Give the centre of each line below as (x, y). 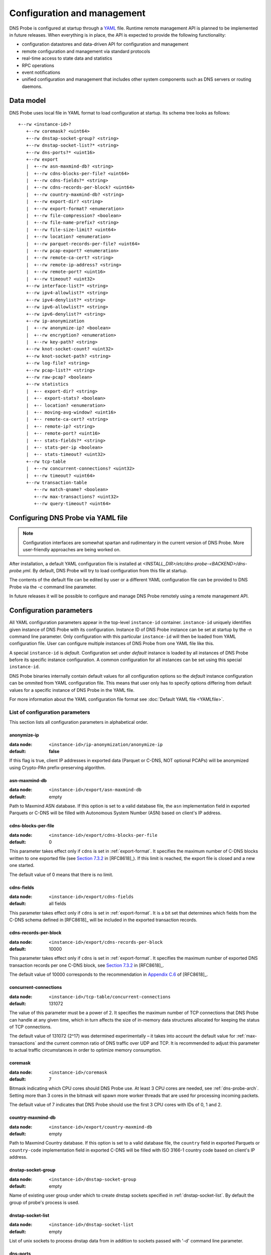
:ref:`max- (246, 1036)
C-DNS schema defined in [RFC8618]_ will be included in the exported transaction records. (103, 920)
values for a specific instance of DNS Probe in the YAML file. (72, 690)
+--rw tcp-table (46, 461)
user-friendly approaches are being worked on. (72, 550)
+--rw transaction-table (56, 482)
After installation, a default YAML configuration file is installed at (76, 563)
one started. (22, 865)
